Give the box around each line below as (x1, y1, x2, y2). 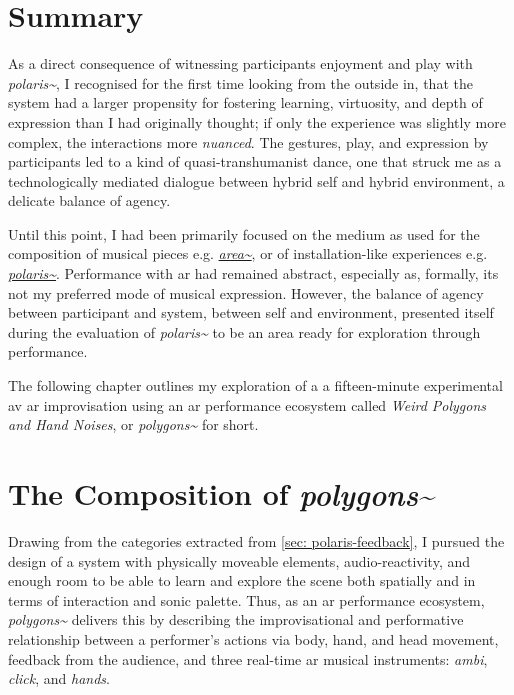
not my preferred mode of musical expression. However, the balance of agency (8, 282, 484, 303)
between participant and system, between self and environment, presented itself (8, 302, 494, 323)
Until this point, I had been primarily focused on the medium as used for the (8, 223, 480, 244)
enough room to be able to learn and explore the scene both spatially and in (8, 570, 476, 591)
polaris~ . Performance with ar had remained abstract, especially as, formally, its (8, 263, 499, 284)
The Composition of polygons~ (8, 473, 434, 514)
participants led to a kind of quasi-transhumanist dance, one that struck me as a (8, 151, 502, 172)
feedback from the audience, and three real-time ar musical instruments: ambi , (8, 648, 488, 669)
